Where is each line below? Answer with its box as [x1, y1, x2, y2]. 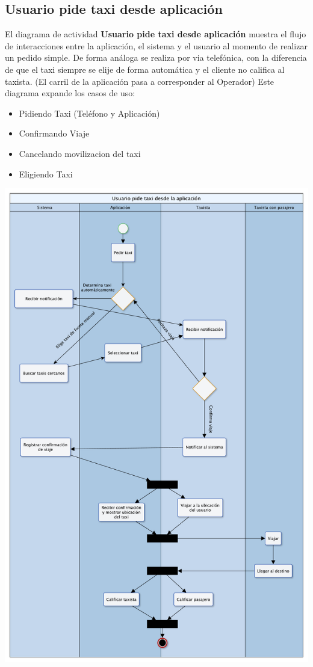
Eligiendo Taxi [19, 167, 73, 180]
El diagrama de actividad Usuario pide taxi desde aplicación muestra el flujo [5, 28, 306, 40]
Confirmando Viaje [19, 127, 90, 140]
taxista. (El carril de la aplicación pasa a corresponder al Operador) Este [5, 75, 274, 87]
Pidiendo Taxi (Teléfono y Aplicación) [19, 106, 160, 119]
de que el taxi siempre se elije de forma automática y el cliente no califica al [5, 63, 285, 75]
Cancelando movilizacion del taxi [19, 147, 141, 159]
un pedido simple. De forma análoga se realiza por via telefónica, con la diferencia [5, 51, 307, 64]
